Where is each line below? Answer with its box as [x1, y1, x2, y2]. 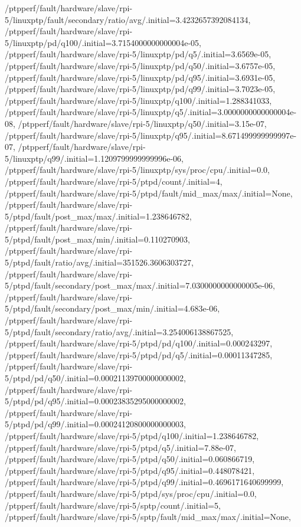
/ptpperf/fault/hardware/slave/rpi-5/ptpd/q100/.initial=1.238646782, [5, 429, 259, 441]
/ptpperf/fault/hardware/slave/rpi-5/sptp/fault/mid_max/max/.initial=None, [5, 510, 291, 523]
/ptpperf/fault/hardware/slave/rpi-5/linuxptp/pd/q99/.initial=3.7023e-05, [5, 83, 276, 95]
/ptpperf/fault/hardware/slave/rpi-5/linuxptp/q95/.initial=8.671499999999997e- [5, 129, 297, 141]
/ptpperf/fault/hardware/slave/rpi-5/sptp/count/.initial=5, [5, 499, 221, 511]
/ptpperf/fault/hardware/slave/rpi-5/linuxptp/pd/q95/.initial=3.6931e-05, [5, 71, 276, 83]
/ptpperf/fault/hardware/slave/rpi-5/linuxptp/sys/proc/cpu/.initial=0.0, [5, 163, 270, 176]
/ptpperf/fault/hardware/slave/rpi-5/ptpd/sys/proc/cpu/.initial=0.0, [5, 487, 257, 499]
